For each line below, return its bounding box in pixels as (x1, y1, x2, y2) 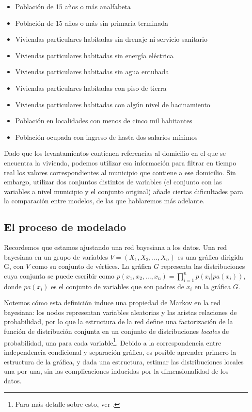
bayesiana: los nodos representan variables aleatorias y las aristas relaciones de (4, 307, 237, 317)
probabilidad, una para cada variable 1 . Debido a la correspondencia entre (4, 336, 221, 347)
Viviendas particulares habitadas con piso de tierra (15, 82, 167, 93)
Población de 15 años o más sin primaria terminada (15, 17, 168, 28)
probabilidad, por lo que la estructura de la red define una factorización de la (4, 316, 233, 327)
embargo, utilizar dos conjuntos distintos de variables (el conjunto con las (4, 177, 222, 187)
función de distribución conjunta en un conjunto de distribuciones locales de (4, 326, 229, 336)
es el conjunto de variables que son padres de (51, 281, 184, 291)
